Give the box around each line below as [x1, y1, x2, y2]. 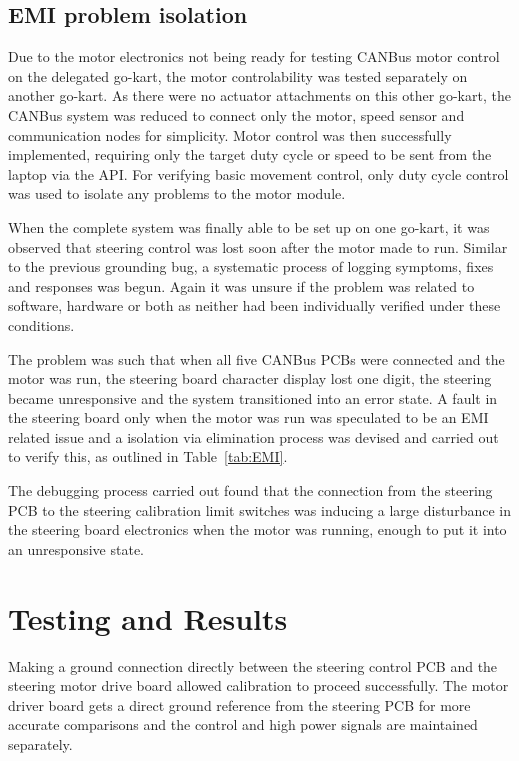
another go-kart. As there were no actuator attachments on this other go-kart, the [8, 85, 511, 106]
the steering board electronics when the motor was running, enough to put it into [8, 519, 507, 540]
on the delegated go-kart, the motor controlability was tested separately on [8, 65, 468, 86]
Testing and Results [8, 597, 288, 638]
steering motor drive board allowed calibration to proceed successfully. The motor [8, 675, 509, 696]
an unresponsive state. [8, 538, 144, 559]
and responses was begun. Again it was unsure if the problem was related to [8, 275, 475, 296]
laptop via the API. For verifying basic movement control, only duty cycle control [8, 163, 509, 184]
